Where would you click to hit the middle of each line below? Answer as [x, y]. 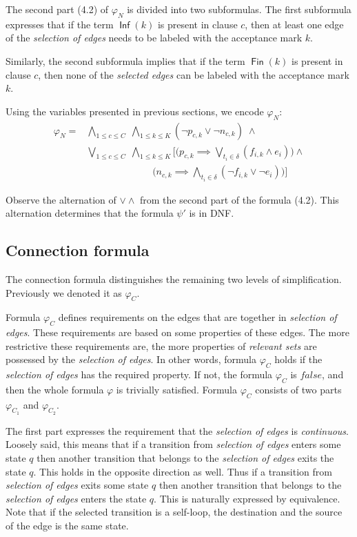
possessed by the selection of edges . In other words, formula [131, 359]
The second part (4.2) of [57, 9]
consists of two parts [298, 389]
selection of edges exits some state [77, 485]
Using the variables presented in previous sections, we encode [135, 111]
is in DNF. [212, 213]
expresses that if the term [60, 24]
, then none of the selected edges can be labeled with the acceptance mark [194, 74]
